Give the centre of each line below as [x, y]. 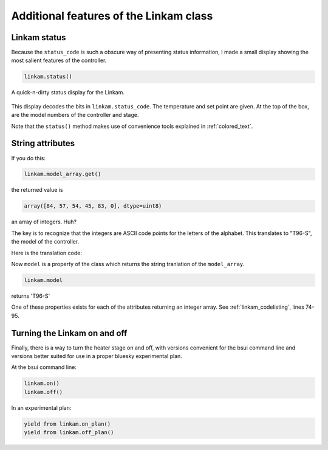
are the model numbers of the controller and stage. [75, 115]
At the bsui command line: [44, 367]
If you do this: [28, 158]
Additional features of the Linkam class [112, 16]
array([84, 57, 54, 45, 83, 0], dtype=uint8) [93, 206]
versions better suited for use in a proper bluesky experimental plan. [97, 356]
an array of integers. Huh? [44, 222]
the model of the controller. [45, 242]
